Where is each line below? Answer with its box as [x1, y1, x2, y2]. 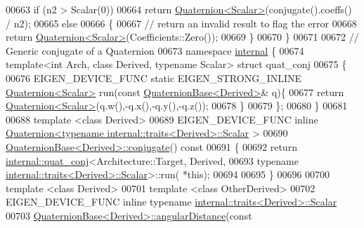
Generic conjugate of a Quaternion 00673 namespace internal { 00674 [6, 43, 304, 58]
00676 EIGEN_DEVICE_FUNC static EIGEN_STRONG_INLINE [6, 70, 302, 85]
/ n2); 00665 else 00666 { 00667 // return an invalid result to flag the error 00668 [6, 15, 357, 30]
